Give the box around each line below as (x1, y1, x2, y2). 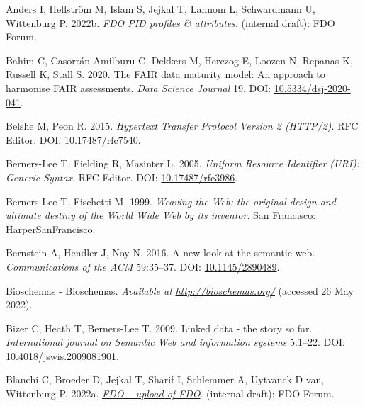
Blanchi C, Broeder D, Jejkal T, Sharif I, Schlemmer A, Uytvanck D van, (6, 372, 325, 387)
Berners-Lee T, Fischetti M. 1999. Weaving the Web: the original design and (6, 193, 336, 208)
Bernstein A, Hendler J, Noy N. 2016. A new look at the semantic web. (6, 245, 315, 260)
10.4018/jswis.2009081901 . (6, 348, 120, 363)
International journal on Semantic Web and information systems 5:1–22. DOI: (6, 334, 345, 349)
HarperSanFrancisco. (6, 221, 96, 236)
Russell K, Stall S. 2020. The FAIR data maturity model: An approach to (6, 67, 325, 81)
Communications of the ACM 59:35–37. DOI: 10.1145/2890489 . (6, 259, 280, 274)
